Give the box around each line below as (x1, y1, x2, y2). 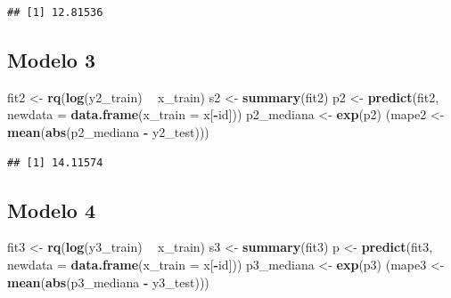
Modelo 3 (7, 45, 96, 73)
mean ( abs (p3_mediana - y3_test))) (7, 272, 209, 291)
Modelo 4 (7, 196, 96, 223)
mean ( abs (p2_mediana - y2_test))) (7, 122, 209, 141)
